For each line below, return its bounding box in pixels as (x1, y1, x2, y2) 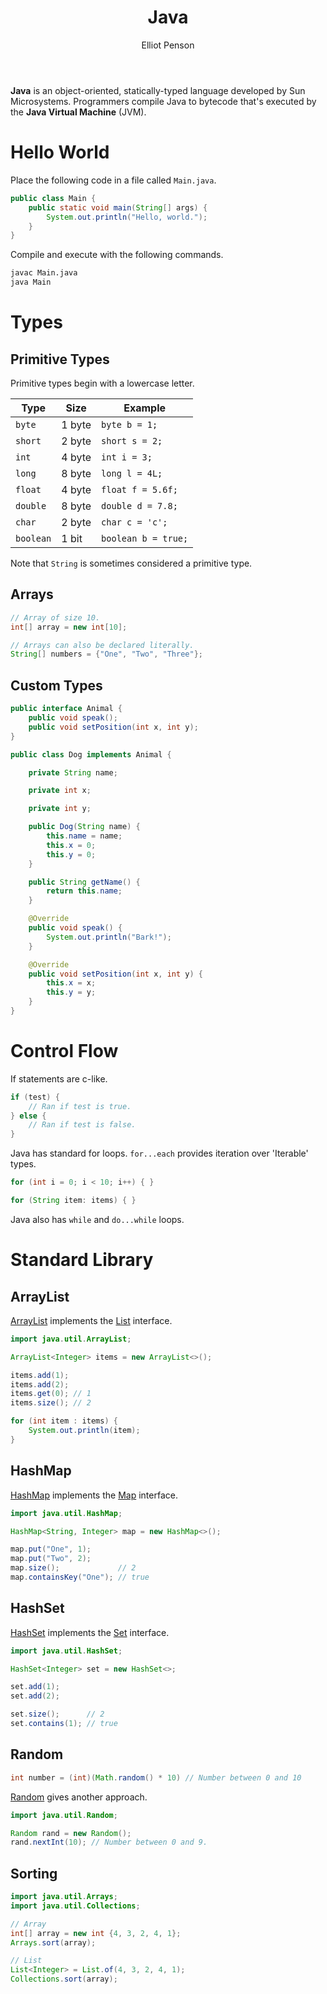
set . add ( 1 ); (10, 1682, 60, 1692)
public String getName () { (28, 877, 141, 887)
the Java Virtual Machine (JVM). (10, 106, 147, 118)
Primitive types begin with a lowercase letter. (10, 377, 195, 389)
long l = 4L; (101, 468, 163, 479)
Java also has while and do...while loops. (10, 1213, 185, 1225)
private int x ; (28, 786, 92, 796)
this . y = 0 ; (46, 849, 97, 860)
